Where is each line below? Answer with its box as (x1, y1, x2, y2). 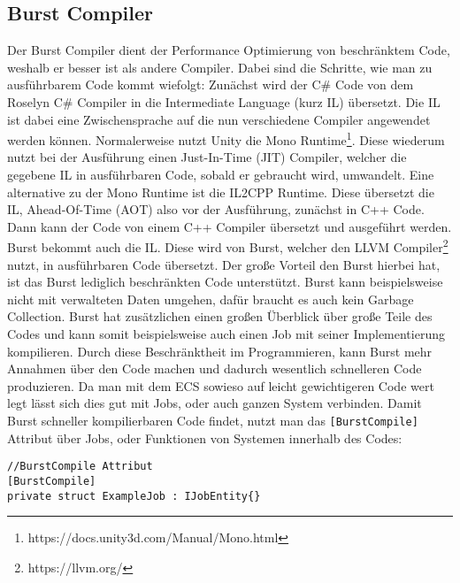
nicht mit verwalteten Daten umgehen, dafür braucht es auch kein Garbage (7, 289, 414, 308)
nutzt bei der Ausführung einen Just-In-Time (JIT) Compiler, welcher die (7, 148, 407, 166)
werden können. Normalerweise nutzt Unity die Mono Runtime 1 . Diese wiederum (7, 128, 445, 149)
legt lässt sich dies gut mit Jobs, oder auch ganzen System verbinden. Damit (7, 394, 422, 412)
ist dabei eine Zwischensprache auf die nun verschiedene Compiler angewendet (7, 110, 431, 128)
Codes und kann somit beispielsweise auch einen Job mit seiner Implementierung (7, 325, 445, 343)
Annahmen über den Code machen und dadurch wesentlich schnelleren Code (7, 359, 422, 378)
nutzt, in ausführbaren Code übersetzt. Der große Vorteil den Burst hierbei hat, (7, 255, 441, 273)
